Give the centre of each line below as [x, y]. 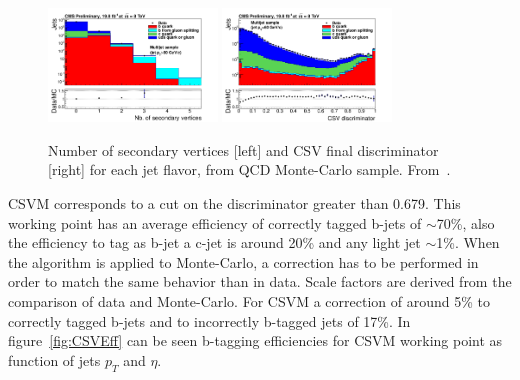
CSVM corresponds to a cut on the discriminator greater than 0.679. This [234, 202]
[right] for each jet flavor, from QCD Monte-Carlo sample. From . [249, 169]
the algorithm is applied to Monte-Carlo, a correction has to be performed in [243, 261]
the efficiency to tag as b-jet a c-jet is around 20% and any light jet [214, 242]
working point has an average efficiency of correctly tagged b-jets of [215, 222]
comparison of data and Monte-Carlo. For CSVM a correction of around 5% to [249, 300]
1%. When [468, 242]
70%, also [465, 222]
